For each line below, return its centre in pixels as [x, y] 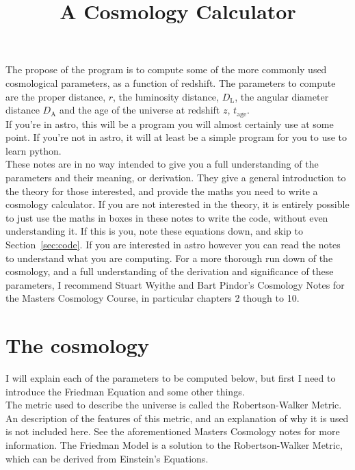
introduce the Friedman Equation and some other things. [125, 391]
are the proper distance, [56, 96]
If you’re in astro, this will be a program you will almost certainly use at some [170, 123]
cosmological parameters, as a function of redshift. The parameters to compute [171, 82]
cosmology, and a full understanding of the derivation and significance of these [170, 271]
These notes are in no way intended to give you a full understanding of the [162, 164]
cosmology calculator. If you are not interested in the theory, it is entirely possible [177, 204]
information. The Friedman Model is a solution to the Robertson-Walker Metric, [174, 445]
